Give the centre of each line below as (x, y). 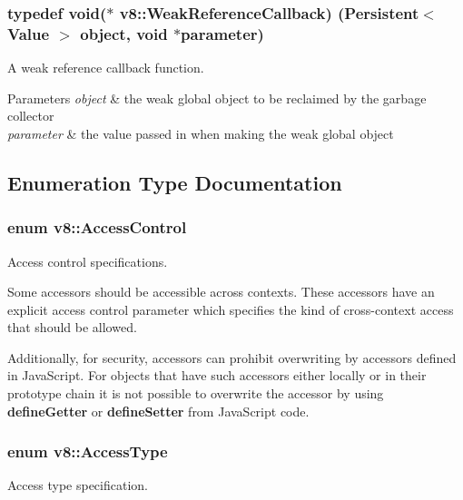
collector (31, 116)
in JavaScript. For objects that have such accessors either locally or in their (217, 375)
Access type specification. (78, 485)
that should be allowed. (72, 327)
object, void (124, 33)
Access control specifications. (88, 261)
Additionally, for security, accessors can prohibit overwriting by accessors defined (232, 357)
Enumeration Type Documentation (175, 182)
